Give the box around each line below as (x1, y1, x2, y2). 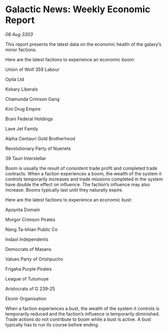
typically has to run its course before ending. (5, 321, 99, 327)
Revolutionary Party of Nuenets (5, 145, 71, 151)
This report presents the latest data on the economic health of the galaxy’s (5, 41, 162, 47)
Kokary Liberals (5, 86, 38, 92)
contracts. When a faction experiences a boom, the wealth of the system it (5, 170, 162, 176)
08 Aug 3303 (5, 31, 33, 37)
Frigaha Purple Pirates (5, 266, 52, 272)
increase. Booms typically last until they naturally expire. (5, 187, 124, 193)
